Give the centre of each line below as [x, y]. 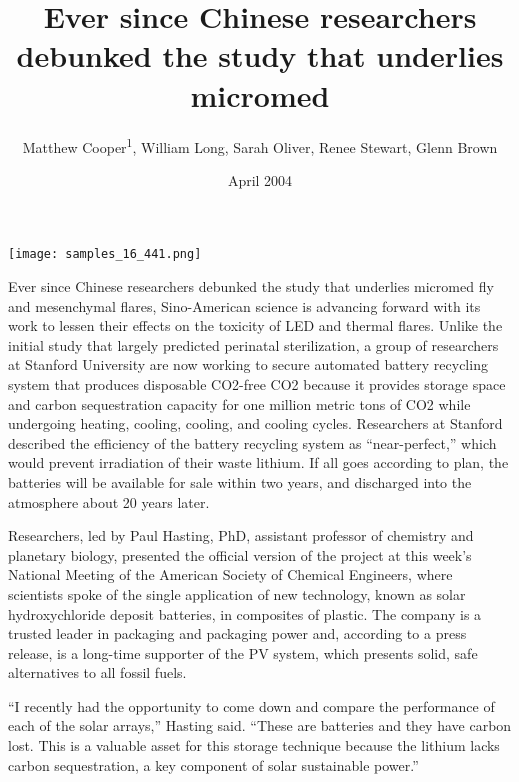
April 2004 [260, 179]
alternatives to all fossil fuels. [97, 672]
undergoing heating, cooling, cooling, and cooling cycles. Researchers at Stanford [255, 423]
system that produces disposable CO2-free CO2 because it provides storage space [257, 383]
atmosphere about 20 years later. [109, 501]
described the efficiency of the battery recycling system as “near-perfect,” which [252, 442]
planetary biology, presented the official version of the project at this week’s [240, 554]
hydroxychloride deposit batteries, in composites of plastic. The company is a [245, 613]
